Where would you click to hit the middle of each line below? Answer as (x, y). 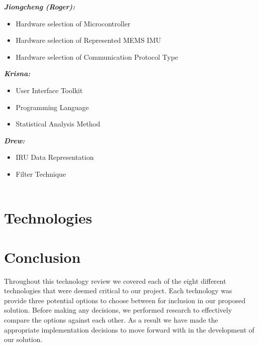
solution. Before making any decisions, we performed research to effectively (118, 310)
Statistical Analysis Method (58, 124)
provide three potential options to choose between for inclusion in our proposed (125, 300)
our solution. (23, 339)
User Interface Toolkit (49, 90)
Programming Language (52, 107)
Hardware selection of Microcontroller (73, 23)
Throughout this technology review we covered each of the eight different (115, 281)
